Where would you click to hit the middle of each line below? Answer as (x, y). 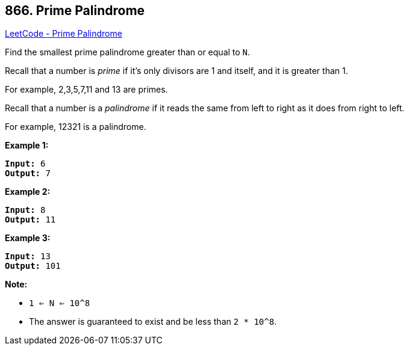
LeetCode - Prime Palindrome (64, 34)
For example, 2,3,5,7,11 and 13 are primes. (86, 90)
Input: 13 (28, 256)
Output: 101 (33, 266)
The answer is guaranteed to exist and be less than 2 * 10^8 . (153, 322)
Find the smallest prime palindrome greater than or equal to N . (128, 52)
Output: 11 (30, 220)
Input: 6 (25, 164)
